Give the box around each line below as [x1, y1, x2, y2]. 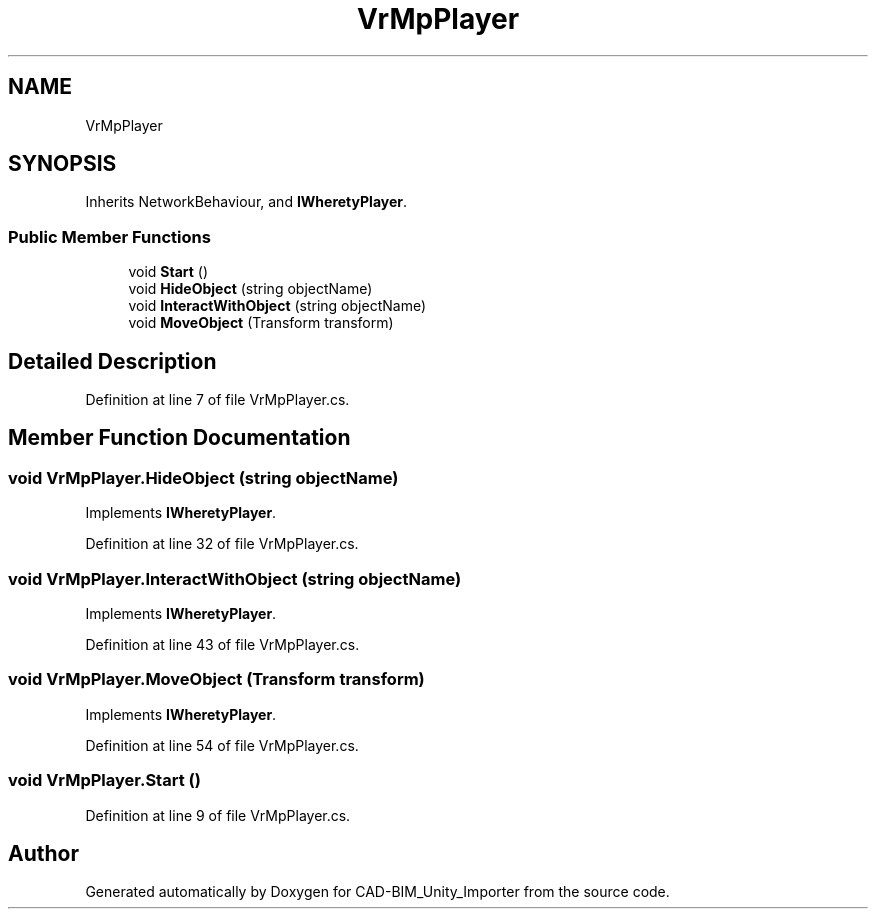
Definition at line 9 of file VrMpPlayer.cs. [85, 806, 351, 824]
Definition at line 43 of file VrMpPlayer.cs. [85, 636, 360, 653]
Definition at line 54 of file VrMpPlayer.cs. [85, 736, 359, 754]
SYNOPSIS [8, 151, 117, 177]
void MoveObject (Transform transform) [128, 314, 394, 332]
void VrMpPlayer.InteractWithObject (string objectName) [8, 568, 462, 589]
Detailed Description [8, 348, 217, 374]
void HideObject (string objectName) [128, 280, 373, 298]
